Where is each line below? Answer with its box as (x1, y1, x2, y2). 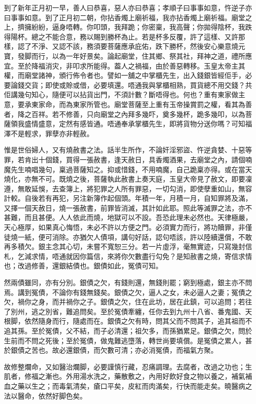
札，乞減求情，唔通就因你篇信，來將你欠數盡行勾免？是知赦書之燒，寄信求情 (4, 251, 252, 261)
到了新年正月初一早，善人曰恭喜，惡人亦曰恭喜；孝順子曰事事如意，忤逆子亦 (4, 2, 252, 12)
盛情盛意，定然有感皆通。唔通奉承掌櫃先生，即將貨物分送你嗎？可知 (24, 118, 245, 129)
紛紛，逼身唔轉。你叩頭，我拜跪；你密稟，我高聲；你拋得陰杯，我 (31, 22, 245, 32)
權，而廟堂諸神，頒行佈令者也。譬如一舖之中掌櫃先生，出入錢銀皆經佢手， (4, 70, 245, 80)
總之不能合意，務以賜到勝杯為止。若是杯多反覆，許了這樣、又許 (31, 31, 238, 41)
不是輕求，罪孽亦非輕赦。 (10, 128, 94, 138)
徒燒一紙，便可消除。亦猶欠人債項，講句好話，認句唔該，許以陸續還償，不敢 (4, 231, 252, 242)
